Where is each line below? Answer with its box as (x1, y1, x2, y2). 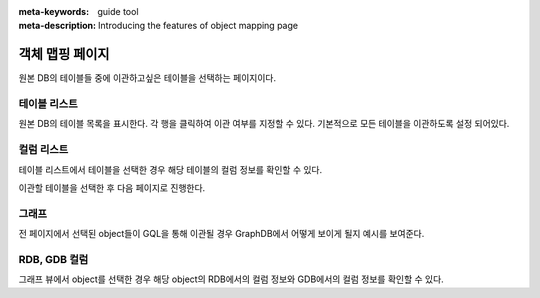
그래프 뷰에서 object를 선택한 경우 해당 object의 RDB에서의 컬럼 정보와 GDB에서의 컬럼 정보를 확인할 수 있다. (18, 273, 444, 285)
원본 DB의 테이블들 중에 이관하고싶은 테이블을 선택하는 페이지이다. (18, 72, 277, 84)
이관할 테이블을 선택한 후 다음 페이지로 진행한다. (18, 181, 206, 194)
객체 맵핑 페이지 (18, 46, 110, 63)
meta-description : (18, 20, 97, 32)
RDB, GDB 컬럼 (18, 252, 89, 266)
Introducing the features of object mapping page (98, 20, 299, 32)
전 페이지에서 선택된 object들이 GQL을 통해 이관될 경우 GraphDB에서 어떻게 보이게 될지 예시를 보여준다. (18, 228, 425, 240)
